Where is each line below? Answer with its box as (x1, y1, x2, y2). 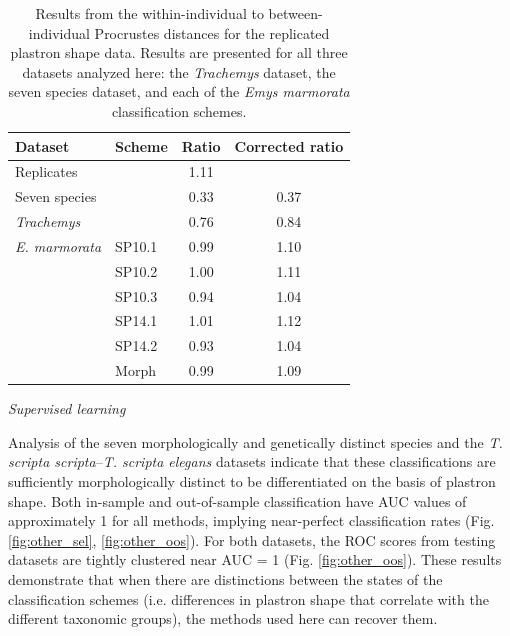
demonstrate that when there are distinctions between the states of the (8, 569, 443, 589)
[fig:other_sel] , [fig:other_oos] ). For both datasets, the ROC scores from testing (8, 529, 496, 550)
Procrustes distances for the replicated (94, 22, 330, 43)
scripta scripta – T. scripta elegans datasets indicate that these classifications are (8, 451, 496, 472)
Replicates (15, 161, 78, 182)
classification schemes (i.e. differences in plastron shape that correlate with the (8, 588, 489, 609)
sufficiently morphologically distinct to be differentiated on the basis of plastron (8, 471, 496, 492)
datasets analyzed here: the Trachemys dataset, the (22, 61, 336, 82)
